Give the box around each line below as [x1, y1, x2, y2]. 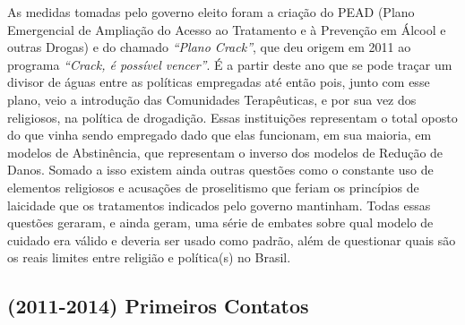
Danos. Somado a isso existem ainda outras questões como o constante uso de [7, 160, 434, 179]
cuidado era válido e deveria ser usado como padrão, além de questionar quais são [7, 230, 456, 249]
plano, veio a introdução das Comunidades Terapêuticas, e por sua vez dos [7, 90, 417, 108]
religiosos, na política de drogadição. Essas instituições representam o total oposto [7, 107, 458, 126]
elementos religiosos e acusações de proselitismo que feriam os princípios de [7, 177, 419, 196]
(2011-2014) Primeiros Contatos [7, 292, 309, 320]
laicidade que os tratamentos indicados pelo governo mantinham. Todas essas [7, 195, 431, 214]
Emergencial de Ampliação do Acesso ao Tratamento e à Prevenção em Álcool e [7, 20, 446, 38]
